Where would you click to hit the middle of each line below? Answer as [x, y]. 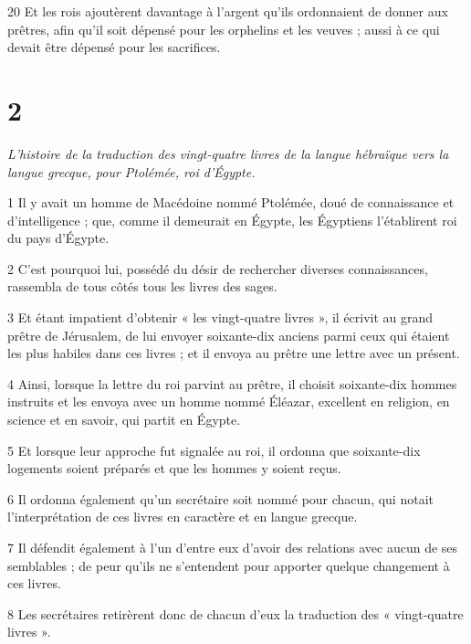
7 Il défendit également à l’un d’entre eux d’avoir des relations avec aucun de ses [233, 547]
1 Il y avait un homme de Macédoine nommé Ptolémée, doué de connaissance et [231, 202]
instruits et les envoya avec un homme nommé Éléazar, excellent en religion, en [229, 401]
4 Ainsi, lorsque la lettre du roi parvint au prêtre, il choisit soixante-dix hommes [232, 383]
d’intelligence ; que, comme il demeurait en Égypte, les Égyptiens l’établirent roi [232, 220]
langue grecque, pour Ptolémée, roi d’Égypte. [131, 171]
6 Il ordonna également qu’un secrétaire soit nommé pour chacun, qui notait [220, 498]
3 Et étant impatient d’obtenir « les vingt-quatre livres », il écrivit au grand [220, 317]
